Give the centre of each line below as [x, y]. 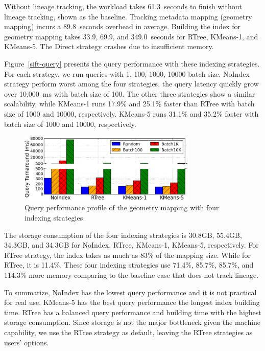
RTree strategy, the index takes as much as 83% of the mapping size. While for [127, 255]
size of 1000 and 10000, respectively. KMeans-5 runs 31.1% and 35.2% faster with [131, 113]
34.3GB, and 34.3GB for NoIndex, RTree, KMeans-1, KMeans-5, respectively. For [131, 245]
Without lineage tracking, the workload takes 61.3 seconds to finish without [123, 6]
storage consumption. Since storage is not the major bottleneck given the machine [132, 322]
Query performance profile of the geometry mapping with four [122, 207]
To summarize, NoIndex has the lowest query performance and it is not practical [130, 292]
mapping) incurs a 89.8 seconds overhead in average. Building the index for [122, 26]
